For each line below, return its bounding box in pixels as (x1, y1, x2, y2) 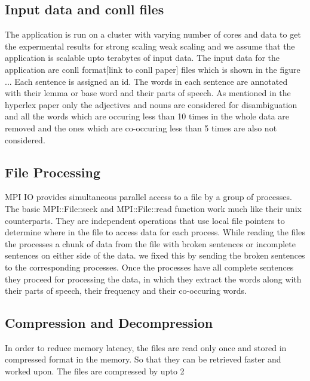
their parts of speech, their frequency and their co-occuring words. (5, 284, 247, 297)
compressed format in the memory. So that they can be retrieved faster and (5, 353, 281, 365)
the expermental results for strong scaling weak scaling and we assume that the (5, 39, 295, 52)
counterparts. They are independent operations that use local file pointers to (5, 214, 285, 226)
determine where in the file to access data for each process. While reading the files (5, 226, 305, 238)
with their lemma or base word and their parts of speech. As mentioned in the (5, 87, 291, 99)
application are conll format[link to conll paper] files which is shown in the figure (5, 63, 300, 75)
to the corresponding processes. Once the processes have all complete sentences (5, 260, 294, 273)
